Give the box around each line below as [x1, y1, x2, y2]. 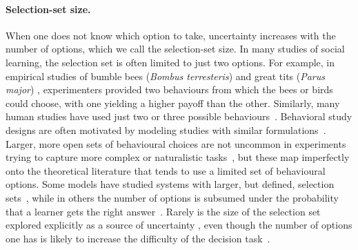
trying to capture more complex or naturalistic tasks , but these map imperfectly [6, 150, 350, 164]
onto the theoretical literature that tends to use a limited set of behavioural [6, 163, 326, 177]
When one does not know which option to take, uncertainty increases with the [6, 28, 336, 42]
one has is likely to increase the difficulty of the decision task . [6, 231, 270, 245]
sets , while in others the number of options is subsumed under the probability [6, 190, 339, 204]
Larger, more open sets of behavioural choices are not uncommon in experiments [6, 136, 346, 151]
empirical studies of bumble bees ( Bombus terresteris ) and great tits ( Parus [6, 68, 326, 83]
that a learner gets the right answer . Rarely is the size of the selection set [6, 204, 321, 218]
